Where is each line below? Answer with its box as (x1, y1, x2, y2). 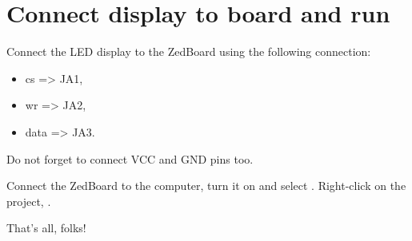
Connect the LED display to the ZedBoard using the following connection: (6, 43, 371, 60)
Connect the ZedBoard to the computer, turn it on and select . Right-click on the (6, 177, 406, 194)
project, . (6, 192, 51, 209)
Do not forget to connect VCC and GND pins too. (6, 150, 254, 167)
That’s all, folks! (6, 219, 86, 236)
